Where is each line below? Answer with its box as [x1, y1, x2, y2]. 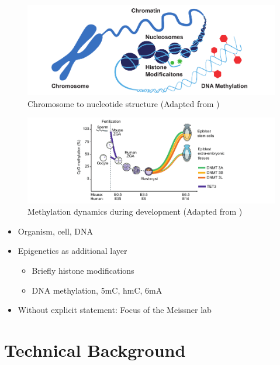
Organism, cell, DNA [18, 225, 94, 237]
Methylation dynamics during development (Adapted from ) [27, 205, 243, 218]
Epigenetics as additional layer [18, 245, 127, 257]
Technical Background [4, 338, 186, 361]
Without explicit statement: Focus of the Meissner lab [18, 304, 212, 316]
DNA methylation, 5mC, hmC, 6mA [32, 284, 163, 296]
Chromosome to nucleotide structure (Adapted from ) [27, 97, 220, 109]
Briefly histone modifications [32, 264, 134, 276]
